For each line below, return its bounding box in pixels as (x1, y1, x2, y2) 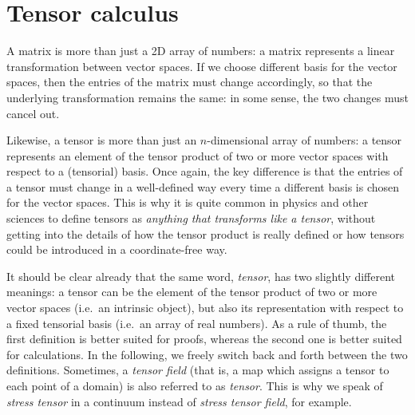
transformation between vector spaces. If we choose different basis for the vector (6, 57, 397, 74)
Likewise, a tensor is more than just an (6, 132, 197, 148)
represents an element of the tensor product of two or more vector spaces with (6, 147, 389, 164)
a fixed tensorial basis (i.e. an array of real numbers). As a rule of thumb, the (6, 314, 387, 331)
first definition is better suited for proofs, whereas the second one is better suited (6, 330, 402, 347)
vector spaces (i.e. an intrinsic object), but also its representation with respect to (6, 299, 404, 316)
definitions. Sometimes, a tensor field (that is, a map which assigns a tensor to (6, 362, 389, 378)
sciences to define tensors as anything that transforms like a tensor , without (6, 210, 376, 227)
